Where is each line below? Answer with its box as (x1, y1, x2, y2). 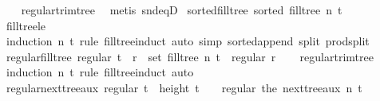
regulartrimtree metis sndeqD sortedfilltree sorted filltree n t (21, 2, 342, 17)
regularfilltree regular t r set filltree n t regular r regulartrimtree (6, 48, 374, 64)
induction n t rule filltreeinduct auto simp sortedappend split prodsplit (6, 33, 370, 49)
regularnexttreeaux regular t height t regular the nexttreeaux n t (6, 79, 362, 95)
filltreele (6, 17, 46, 33)
